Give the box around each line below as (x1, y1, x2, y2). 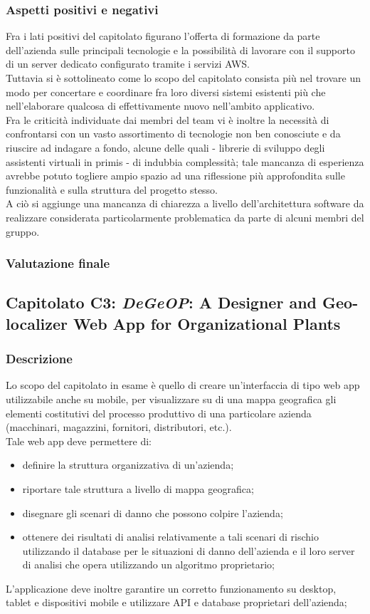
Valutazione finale (6, 254, 110, 272)
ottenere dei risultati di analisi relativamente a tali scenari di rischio (22, 529, 319, 544)
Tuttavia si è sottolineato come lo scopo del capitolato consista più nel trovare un (6, 71, 361, 85)
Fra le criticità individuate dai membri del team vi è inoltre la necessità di (6, 112, 329, 127)
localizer (6, 312, 68, 334)
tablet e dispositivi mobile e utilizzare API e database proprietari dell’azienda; (6, 595, 347, 610)
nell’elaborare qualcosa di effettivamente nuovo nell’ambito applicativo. (6, 98, 315, 113)
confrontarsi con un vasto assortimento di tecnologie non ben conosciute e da (6, 126, 341, 141)
